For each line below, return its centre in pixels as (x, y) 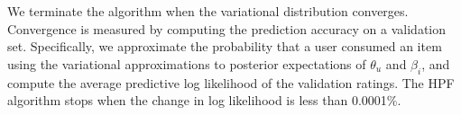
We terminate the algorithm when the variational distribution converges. (208, 11)
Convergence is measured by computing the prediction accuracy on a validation (227, 28)
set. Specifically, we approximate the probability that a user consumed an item (225, 46)
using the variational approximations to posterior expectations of (187, 63)
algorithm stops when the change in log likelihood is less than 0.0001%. (204, 100)
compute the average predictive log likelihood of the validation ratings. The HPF (231, 82)
